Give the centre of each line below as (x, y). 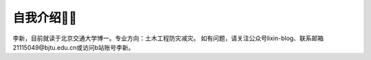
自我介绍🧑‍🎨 (45, 18)
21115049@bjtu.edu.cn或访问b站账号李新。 (74, 47)
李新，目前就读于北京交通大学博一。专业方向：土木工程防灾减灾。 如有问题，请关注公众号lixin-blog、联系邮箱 (168, 38)
